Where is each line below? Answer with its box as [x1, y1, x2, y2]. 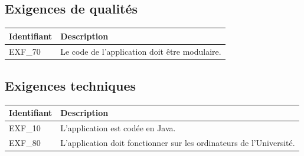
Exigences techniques [5, 77, 136, 95]
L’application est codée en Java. [60, 122, 176, 134]
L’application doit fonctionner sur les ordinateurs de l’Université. [60, 137, 295, 149]
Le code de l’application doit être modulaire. [60, 45, 221, 57]
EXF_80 [9, 137, 41, 149]
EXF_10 [9, 122, 41, 134]
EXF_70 [9, 45, 41, 57]
